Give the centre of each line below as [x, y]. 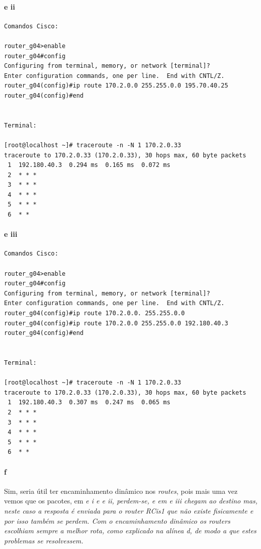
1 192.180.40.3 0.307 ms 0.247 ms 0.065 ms [89, 403]
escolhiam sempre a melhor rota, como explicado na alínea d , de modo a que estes [130, 531]
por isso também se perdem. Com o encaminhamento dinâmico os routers [117, 520]
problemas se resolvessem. [44, 540]
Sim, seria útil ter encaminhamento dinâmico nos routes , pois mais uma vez [121, 491]
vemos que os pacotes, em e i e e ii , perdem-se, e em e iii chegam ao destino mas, [131, 501]
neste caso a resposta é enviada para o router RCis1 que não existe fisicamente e [129, 510]
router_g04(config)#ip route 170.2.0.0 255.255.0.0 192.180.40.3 [116, 323]
